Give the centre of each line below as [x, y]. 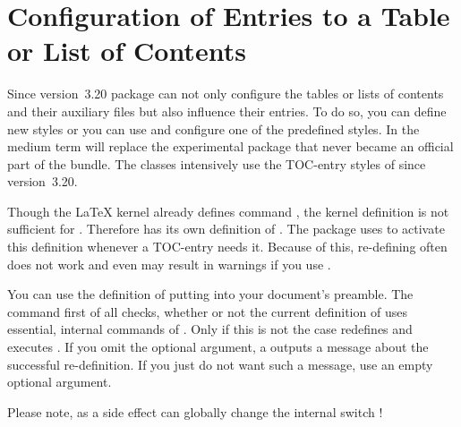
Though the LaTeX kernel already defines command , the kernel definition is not [228, 211]
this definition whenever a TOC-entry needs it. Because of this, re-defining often [227, 247]
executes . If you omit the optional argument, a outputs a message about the [218, 347]
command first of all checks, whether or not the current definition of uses [207, 311]
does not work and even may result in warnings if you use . [169, 264]
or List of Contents [127, 51]
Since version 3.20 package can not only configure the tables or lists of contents [226, 94]
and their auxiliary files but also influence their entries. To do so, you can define [227, 111]
